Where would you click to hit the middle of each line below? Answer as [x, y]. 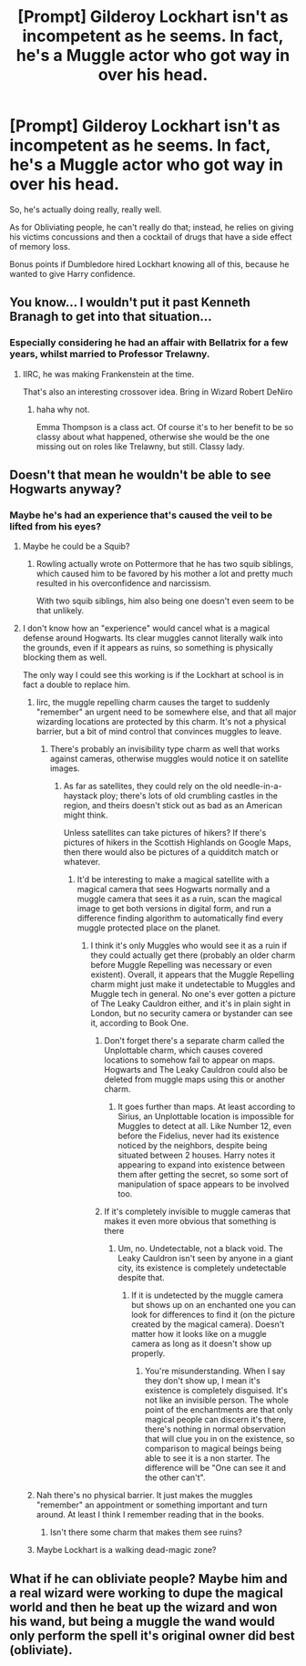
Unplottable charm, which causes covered [184, 1051]
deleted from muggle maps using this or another [194, 1080]
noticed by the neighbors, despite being [193, 1146]
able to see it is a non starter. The [207, 1458]
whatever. [82, 862]
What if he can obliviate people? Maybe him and [149, 1579]
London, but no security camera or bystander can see [192, 1013]
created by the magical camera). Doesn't [208, 1324]
